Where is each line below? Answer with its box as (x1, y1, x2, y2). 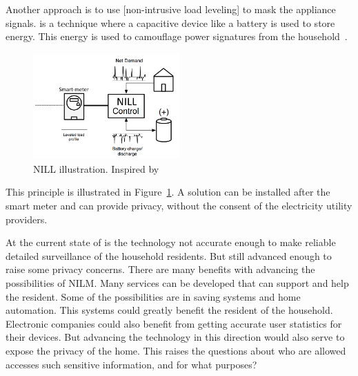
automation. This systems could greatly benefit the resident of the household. (6, 303, 333, 317)
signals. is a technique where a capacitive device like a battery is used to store (6, 15, 335, 30)
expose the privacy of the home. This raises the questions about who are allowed (6, 343, 346, 357)
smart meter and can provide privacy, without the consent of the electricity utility (6, 198, 352, 212)
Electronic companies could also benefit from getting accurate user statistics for (6, 316, 342, 330)
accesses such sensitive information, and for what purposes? (6, 357, 257, 371)
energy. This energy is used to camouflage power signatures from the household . (6, 29, 348, 44)
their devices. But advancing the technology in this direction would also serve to (6, 330, 345, 344)
